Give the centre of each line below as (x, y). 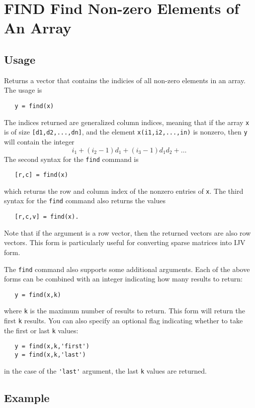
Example (27, 397)
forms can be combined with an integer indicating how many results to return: (123, 279)
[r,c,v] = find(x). (47, 217)
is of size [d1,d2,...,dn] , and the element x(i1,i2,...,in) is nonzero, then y (126, 132)
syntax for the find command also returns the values (85, 201)
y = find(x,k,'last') (50, 355)
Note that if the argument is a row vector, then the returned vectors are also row (127, 232)
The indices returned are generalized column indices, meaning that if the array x (127, 122)
